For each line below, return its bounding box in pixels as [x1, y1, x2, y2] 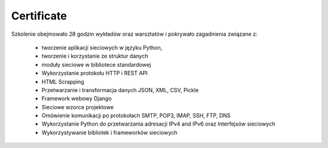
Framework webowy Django [41, 95, 112, 103]
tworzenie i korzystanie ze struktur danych [41, 52, 148, 60]
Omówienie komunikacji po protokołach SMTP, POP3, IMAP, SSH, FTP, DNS [41, 112, 231, 119]
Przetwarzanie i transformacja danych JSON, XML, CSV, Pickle [41, 86, 199, 93]
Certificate [11, 9, 67, 22]
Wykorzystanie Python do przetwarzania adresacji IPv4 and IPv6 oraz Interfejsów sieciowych [41, 120, 276, 127]
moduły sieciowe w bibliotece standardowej [41, 61, 151, 68]
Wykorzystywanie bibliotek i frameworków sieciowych [41, 129, 178, 136]
